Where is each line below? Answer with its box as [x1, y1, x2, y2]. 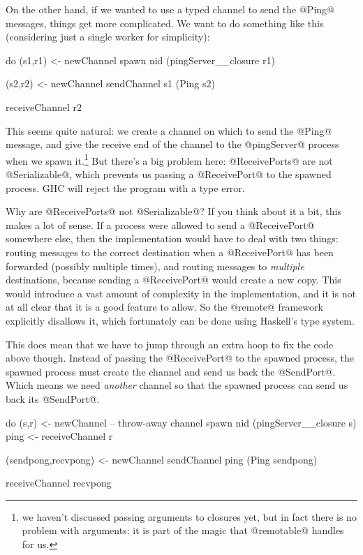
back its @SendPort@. [6, 391, 100, 406]
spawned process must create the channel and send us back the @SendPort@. [6, 364, 336, 378]
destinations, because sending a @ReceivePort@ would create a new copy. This [6, 272, 341, 287]
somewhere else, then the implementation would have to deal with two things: [6, 231, 339, 246]
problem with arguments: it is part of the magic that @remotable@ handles [22, 523, 344, 538]
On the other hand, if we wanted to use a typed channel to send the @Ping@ [6, 2, 334, 16]
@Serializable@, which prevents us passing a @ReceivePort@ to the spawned [6, 167, 332, 181]
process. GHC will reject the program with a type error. [6, 180, 245, 195]
